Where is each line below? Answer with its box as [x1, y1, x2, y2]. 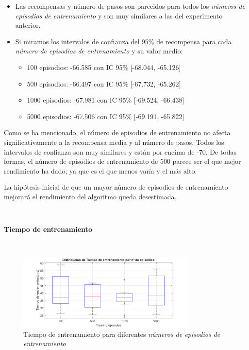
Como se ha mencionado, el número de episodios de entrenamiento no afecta [4, 127, 231, 138]
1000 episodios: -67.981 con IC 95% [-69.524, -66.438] [27, 95, 184, 105]
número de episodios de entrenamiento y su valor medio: [15, 46, 183, 56]
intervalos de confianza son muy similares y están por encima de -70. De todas [4, 146, 237, 157]
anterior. [15, 20, 41, 30]
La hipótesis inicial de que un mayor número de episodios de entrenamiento [4, 182, 228, 192]
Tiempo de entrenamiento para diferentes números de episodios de [23, 329, 220, 339]
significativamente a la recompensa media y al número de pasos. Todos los [4, 137, 224, 147]
